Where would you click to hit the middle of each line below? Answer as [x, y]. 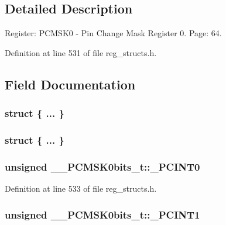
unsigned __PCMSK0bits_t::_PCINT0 [102, 166]
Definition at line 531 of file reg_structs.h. [81, 52]
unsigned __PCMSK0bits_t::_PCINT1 [102, 214]
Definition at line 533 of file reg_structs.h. [81, 188]
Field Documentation [70, 84]
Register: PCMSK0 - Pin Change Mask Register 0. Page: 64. [113, 33]
